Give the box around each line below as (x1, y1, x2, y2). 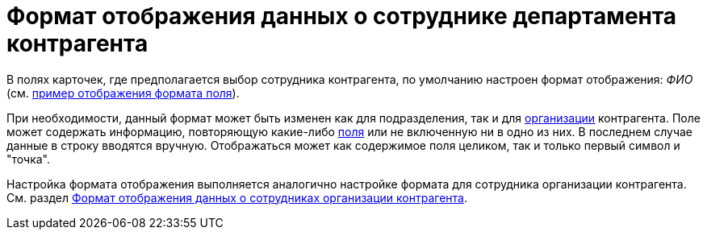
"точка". (6, 151, 51, 166)
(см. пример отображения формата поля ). (6, 85, 240, 100)
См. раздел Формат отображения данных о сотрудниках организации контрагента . (6, 190, 467, 205)
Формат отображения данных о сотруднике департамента (6, 2, 677, 30)
